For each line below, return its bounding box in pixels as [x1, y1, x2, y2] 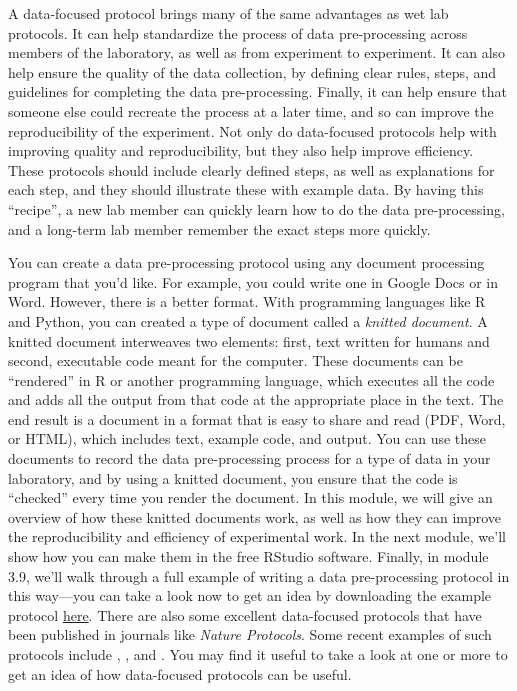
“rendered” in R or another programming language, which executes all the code [8, 369, 495, 390]
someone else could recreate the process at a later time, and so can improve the [8, 100, 494, 121]
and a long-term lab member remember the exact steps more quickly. [8, 218, 431, 239]
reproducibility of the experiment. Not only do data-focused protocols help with [8, 120, 497, 141]
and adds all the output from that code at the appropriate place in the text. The [8, 389, 504, 410]
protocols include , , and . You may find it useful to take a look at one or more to [8, 644, 508, 664]
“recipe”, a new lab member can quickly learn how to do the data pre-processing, [8, 198, 505, 219]
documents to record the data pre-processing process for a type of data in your [8, 448, 491, 469]
